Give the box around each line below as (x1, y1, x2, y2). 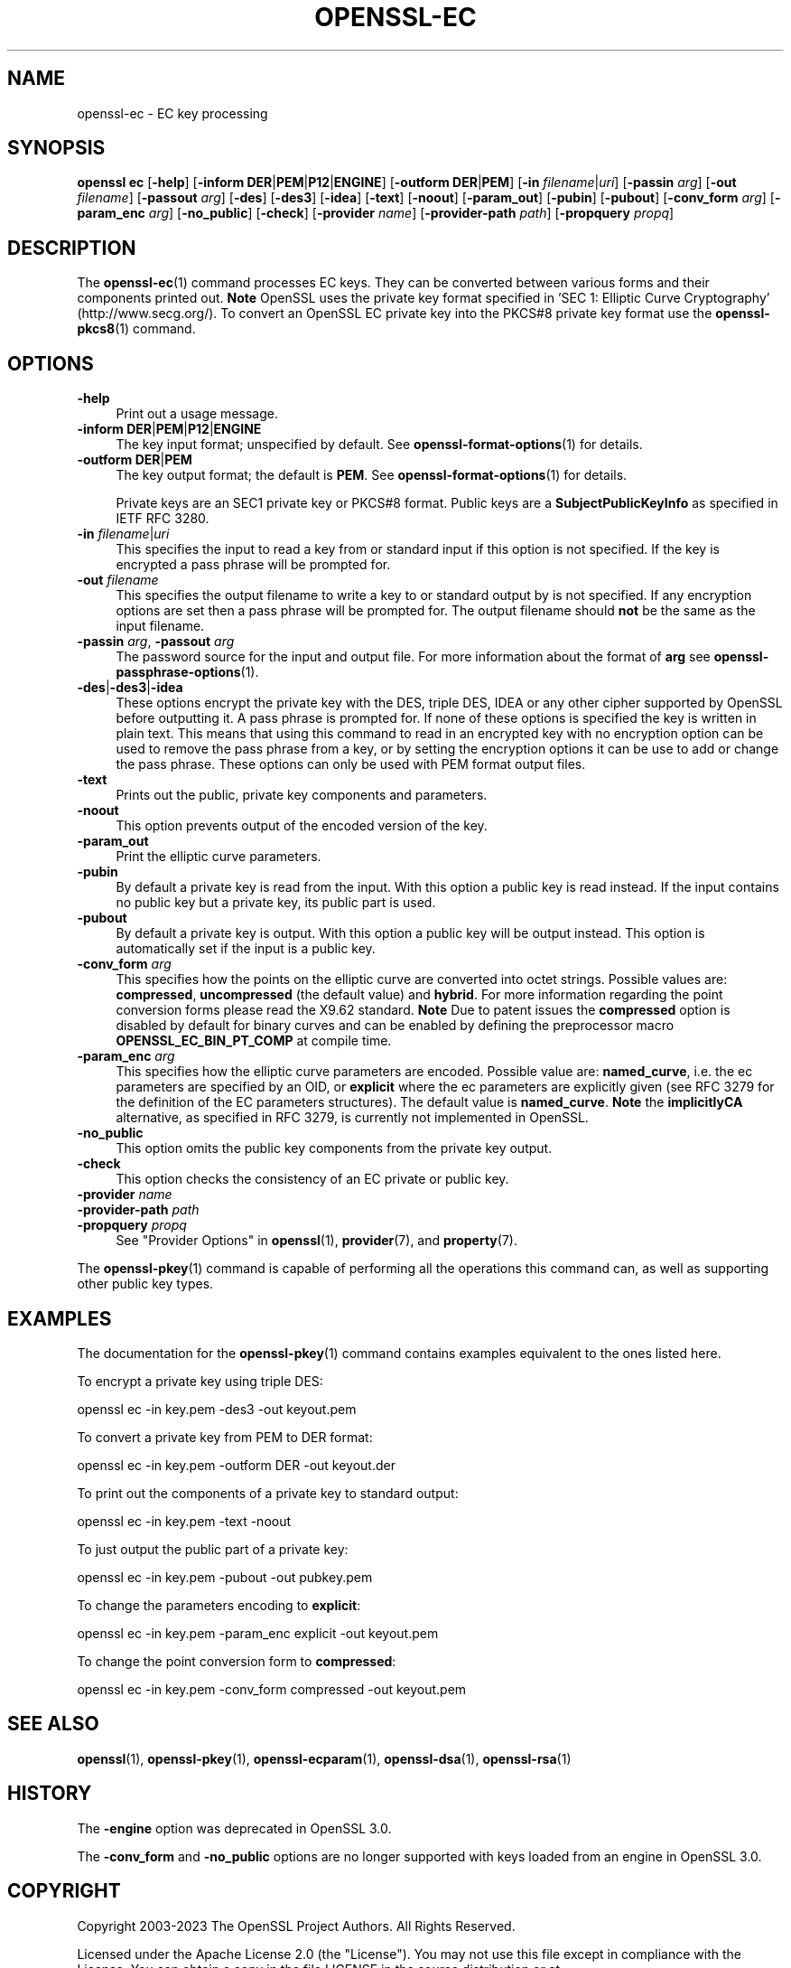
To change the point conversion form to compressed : (77, 1653, 396, 1669)
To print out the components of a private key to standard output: (77, 1485, 459, 1501)
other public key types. (77, 1276, 214, 1292)
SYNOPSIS (7, 136, 106, 160)
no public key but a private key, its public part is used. (116, 895, 436, 911)
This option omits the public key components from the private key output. (116, 1140, 553, 1157)
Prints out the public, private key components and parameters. (116, 787, 488, 803)
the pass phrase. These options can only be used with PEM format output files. (116, 756, 586, 773)
